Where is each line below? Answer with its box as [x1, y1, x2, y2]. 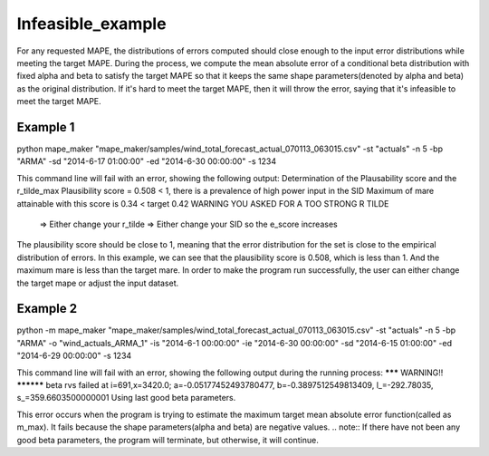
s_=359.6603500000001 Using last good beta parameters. [16, 393, 236, 403]
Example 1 [16, 119, 75, 135]
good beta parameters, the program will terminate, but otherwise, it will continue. [16, 434, 319, 445]
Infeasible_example [16, 14, 167, 34]
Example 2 [16, 301, 77, 316]
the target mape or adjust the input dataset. [16, 277, 179, 288]
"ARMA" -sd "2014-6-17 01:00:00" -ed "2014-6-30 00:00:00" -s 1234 [16, 156, 276, 167]
